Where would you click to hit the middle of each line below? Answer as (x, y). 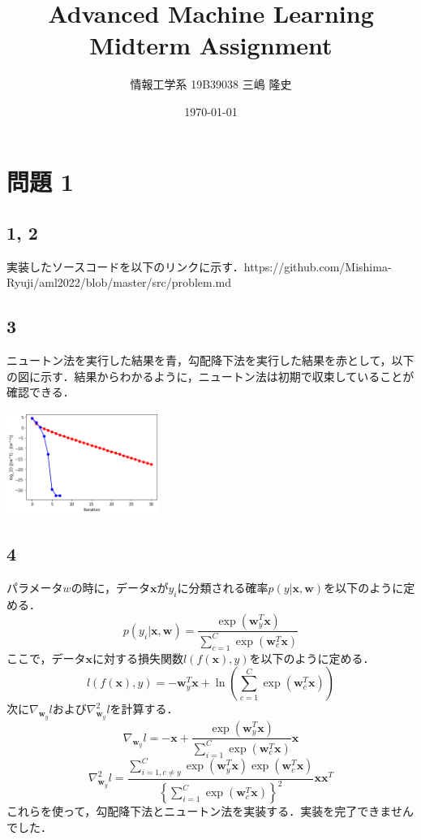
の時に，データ (110, 588)
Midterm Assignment (211, 45)
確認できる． (41, 392)
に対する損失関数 (137, 658)
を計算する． (144, 709)
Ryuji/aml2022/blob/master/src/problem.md (119, 282)
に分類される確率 (223, 588)
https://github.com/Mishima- (318, 266)
